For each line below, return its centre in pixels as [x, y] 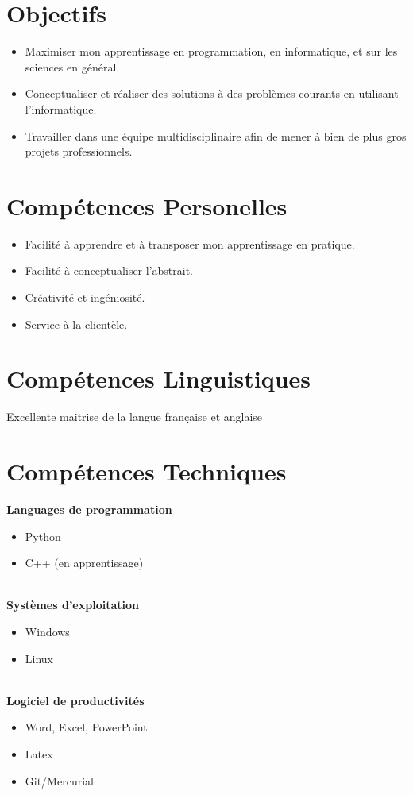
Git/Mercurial [59, 780]
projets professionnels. [79, 151]
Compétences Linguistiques [159, 378]
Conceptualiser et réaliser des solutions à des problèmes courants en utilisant [212, 93]
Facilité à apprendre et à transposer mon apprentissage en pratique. [190, 243]
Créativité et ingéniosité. [85, 297]
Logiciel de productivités [75, 700]
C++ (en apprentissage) [84, 563]
